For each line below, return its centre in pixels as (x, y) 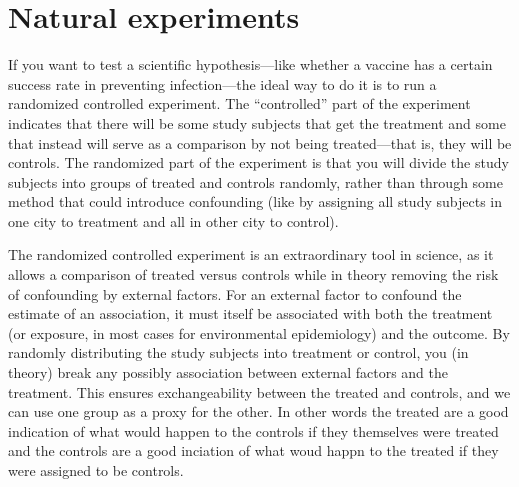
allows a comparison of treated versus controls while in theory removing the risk (253, 274)
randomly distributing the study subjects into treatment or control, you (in (238, 352)
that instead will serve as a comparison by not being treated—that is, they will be (260, 142)
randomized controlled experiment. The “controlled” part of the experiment (239, 103)
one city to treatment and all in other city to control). (173, 220)
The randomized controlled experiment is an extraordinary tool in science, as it (251, 254)
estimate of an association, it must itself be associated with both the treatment (250, 313)
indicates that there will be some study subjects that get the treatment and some (257, 122)
